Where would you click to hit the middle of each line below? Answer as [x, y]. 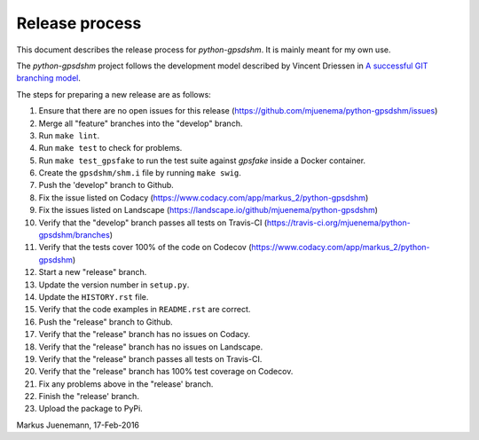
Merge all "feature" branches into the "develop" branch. [141, 123]
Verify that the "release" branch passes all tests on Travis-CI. [150, 358]
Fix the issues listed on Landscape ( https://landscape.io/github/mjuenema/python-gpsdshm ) [208, 210]
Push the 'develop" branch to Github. [106, 185]
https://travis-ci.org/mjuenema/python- [339, 223]
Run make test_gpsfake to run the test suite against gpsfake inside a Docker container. [202, 161]
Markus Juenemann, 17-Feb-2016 [78, 425]
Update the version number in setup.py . [114, 285]
